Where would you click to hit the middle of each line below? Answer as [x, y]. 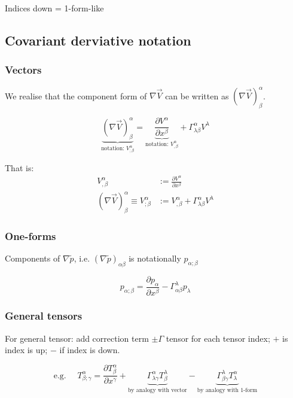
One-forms [30, 236]
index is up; [26, 350]
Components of [33, 258]
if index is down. [90, 350]
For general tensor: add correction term [77, 338]
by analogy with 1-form [227, 391]
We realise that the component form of [76, 95]
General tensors [44, 316]
